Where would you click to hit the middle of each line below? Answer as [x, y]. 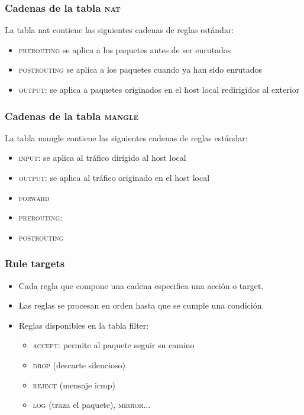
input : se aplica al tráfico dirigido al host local [102, 158]
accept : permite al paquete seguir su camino [114, 345]
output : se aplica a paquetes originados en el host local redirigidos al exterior [159, 89]
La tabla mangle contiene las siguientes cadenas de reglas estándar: [126, 137]
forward [34, 197]
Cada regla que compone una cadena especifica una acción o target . [141, 285]
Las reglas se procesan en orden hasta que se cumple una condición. [141, 305]
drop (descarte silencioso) [79, 364]
